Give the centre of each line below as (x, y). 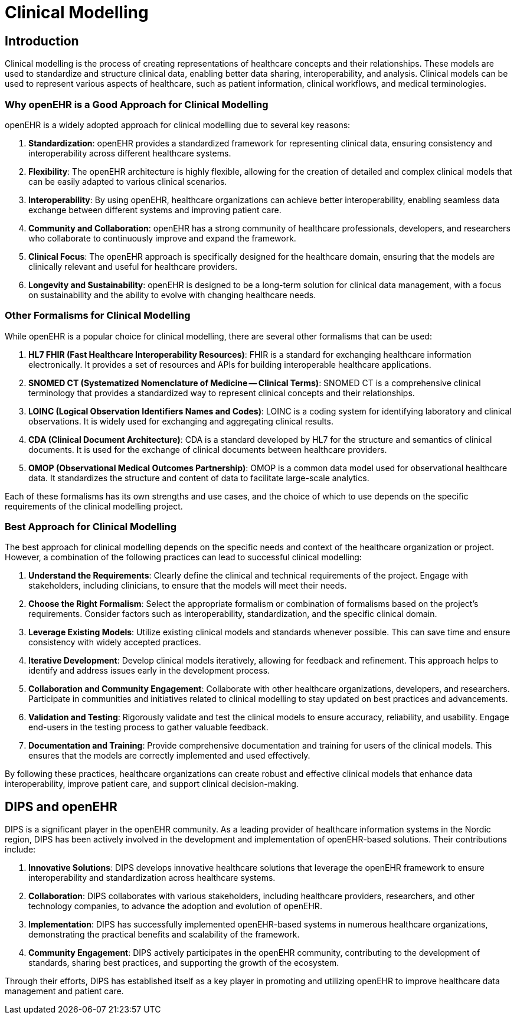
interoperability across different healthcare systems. (130, 153)
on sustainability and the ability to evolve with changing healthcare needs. (172, 295)
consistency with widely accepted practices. (115, 642)
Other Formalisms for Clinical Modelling (98, 316)
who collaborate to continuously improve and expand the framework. (162, 238)
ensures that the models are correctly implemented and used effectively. (169, 756)
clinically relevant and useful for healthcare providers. (133, 266)
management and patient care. (64, 991)
